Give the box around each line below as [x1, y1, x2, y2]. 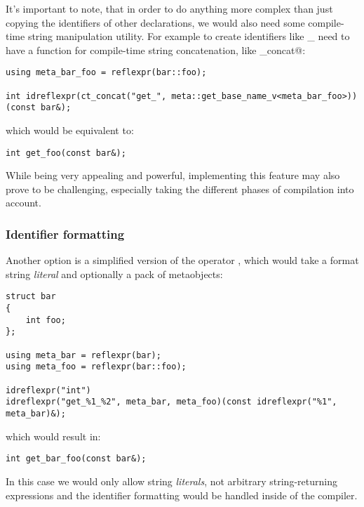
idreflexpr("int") [6, 385, 91, 395]
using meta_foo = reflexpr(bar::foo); [6, 362, 187, 372]
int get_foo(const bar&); [6, 147, 126, 158]
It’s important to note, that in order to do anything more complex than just [6, 1, 333, 15]
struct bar [6, 291, 56, 302]
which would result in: [6, 428, 101, 443]
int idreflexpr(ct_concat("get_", [6, 91, 167, 101]
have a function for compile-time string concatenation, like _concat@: [6, 42, 306, 57]
